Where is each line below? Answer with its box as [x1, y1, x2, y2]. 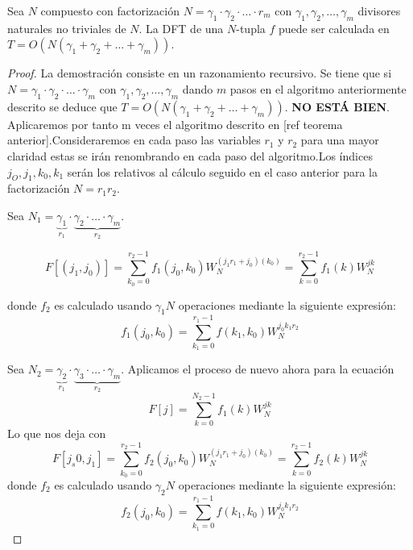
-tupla [236, 19, 266, 36]
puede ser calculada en [279, 19, 390, 36]
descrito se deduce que [7, 98, 118, 115]
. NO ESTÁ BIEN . [284, 98, 390, 115]
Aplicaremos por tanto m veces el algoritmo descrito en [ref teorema [7, 115, 343, 132]
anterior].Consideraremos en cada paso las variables [7, 131, 261, 148]
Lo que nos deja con [7, 425, 106, 442]
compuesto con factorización [40, 2, 180, 19]
